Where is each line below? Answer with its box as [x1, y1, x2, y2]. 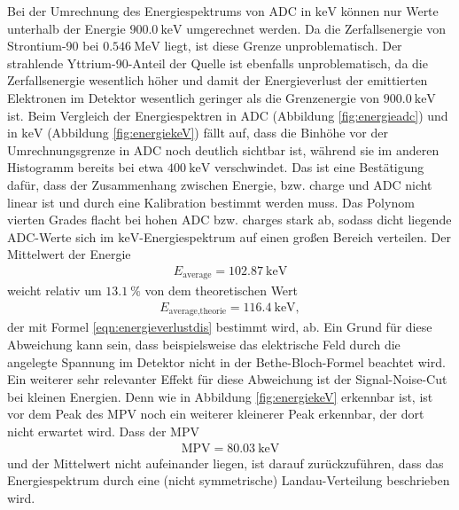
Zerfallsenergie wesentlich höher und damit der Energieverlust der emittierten [7, 71, 428, 90]
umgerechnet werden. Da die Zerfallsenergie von [186, 19, 447, 37]
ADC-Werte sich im [7, 227, 114, 246]
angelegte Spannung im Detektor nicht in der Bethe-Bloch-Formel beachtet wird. [7, 352, 446, 371]
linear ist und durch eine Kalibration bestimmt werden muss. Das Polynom [7, 192, 415, 211]
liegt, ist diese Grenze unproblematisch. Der [164, 36, 402, 55]
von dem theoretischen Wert [144, 281, 299, 300]
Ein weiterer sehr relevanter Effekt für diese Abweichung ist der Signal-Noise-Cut [7, 370, 447, 388]
